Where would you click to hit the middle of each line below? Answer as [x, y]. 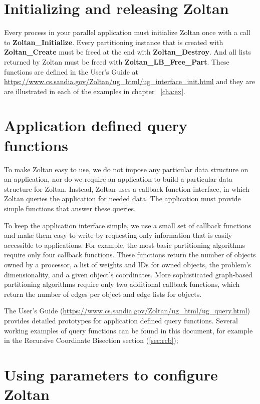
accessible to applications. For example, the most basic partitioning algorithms [125, 245]
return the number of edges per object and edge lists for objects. [103, 294]
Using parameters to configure [111, 374]
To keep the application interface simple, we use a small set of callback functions [128, 225]
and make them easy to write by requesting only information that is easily [118, 235]
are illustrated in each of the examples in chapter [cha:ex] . [95, 91]
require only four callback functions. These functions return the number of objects [130, 255]
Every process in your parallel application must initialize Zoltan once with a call [127, 32]
